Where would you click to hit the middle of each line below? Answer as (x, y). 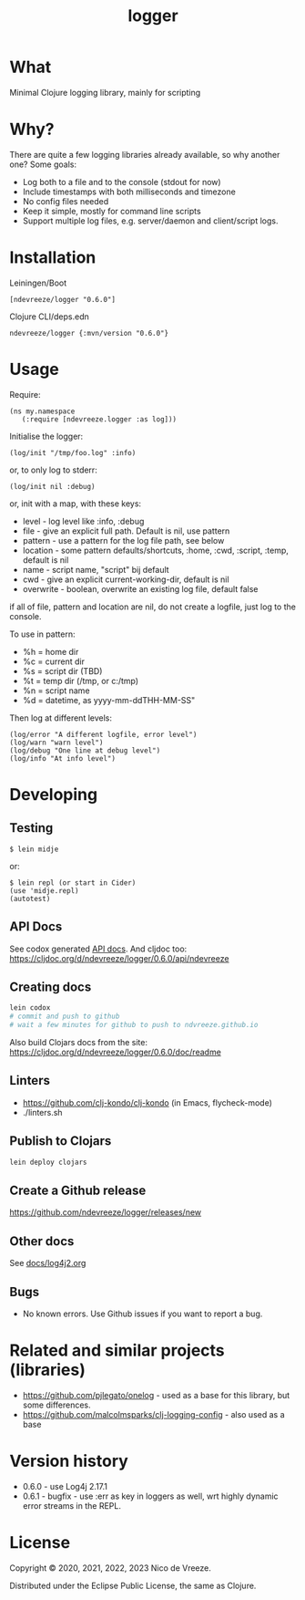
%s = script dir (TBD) (62, 670)
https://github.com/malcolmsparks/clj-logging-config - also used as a (153, 1414)
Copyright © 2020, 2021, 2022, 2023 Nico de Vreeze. (111, 1568)
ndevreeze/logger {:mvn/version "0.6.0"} (89, 333)
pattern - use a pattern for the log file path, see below (123, 540)
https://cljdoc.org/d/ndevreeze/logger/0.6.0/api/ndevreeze (119, 958)
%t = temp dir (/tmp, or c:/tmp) (81, 681)
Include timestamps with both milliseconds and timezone (129, 192)
